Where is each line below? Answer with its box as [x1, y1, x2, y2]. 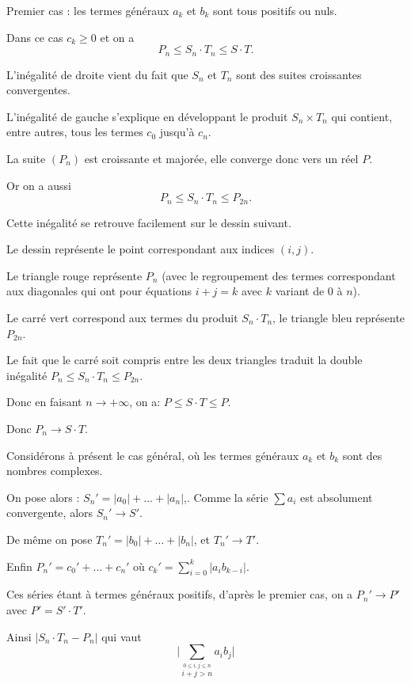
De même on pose [6, 530, 93, 547]
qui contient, [331, 108, 393, 124]
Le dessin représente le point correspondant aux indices [6, 241, 275, 257]
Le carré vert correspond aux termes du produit [6, 310, 238, 326]
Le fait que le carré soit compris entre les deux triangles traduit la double [6, 351, 363, 368]
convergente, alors [6, 504, 93, 521]
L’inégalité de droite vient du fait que [6, 66, 188, 82]
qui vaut [101, 628, 142, 644]
